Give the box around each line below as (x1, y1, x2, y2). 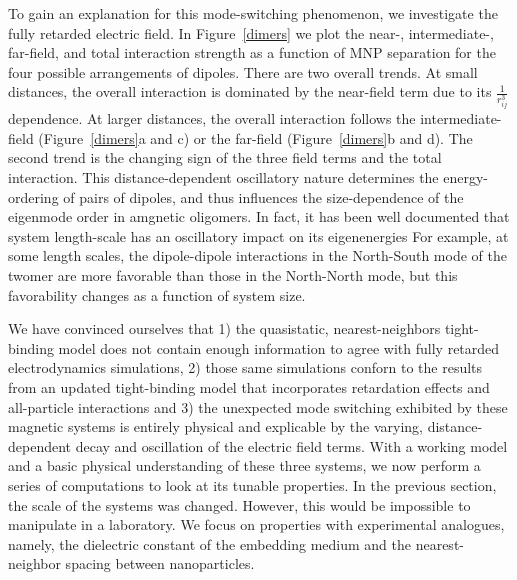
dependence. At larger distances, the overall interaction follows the (8, 108, 416, 129)
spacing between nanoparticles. (65, 553, 255, 574)
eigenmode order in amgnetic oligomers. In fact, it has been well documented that (8, 206, 510, 227)
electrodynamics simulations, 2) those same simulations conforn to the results (8, 357, 483, 378)
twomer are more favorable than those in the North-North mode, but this (8, 265, 458, 285)
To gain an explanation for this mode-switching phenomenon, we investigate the (8, 3, 498, 23)
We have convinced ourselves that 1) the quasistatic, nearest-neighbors (8, 318, 441, 339)
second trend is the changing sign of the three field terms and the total (8, 147, 442, 168)
